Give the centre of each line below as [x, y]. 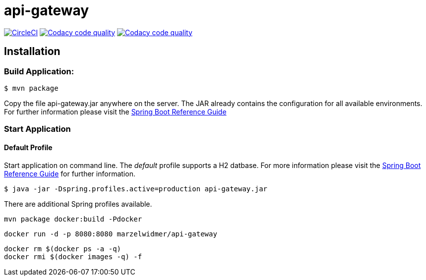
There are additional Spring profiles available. [78, 204]
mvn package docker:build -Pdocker [73, 219]
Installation [32, 52]
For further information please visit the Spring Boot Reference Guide [115, 112]
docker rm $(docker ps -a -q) [63, 249]
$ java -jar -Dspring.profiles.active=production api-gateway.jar [136, 189]
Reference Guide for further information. [70, 173]
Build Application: [39, 71]
